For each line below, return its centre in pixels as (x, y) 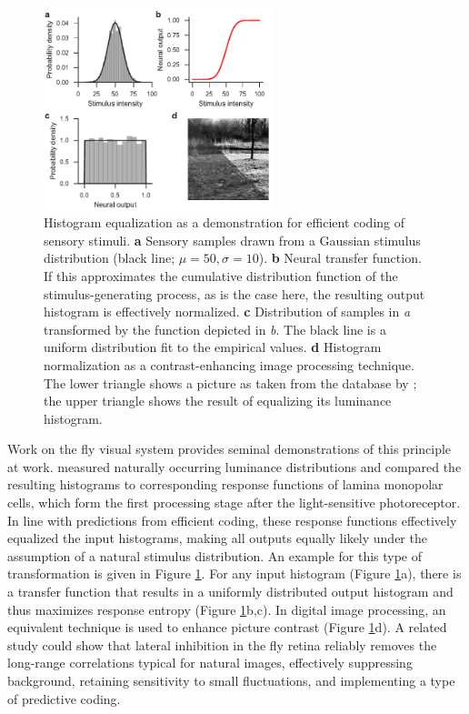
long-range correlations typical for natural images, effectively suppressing (210, 663)
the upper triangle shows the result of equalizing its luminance (218, 401)
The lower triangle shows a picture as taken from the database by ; (230, 382)
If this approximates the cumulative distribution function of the (221, 275)
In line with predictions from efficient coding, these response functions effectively (232, 520)
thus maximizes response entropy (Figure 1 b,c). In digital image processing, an (227, 609)
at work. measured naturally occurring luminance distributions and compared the (234, 466)
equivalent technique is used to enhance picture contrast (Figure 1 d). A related (227, 627)
